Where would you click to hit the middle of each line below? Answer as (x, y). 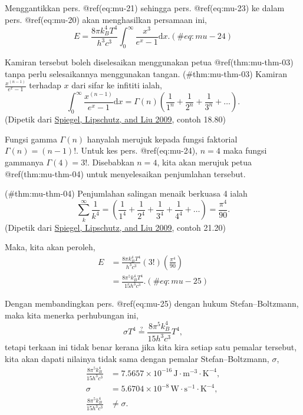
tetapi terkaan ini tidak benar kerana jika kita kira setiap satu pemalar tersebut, (151, 347)
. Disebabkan (111, 162)
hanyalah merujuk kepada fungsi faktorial (162, 139)
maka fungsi (245, 150)
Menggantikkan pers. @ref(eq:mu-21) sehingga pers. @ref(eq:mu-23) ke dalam (145, 8)
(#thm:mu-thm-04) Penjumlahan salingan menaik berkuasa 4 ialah (126, 193)
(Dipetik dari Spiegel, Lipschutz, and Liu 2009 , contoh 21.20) (115, 227)
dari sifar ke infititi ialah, (117, 85)
